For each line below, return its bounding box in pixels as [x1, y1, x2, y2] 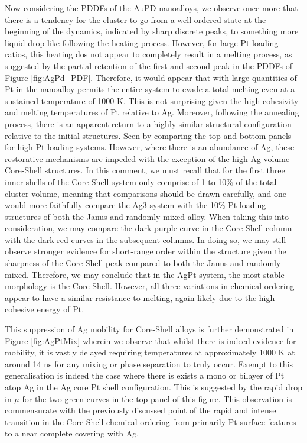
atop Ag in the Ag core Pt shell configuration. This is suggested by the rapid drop [5, 381, 302, 393]
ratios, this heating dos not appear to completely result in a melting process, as [5, 48, 292, 60]
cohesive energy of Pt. [5, 303, 84, 315]
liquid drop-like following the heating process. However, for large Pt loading [5, 36, 279, 48]
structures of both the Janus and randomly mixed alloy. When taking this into [5, 210, 289, 222]
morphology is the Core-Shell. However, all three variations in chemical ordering [5, 280, 295, 292]
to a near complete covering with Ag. [5, 427, 139, 439]
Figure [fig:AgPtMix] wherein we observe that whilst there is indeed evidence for [5, 334, 296, 347]
